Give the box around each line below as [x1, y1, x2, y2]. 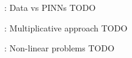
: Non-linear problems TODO [4, 42, 115, 54]
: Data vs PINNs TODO [4, 1, 96, 13]
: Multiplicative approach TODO [4, 21, 128, 34]
